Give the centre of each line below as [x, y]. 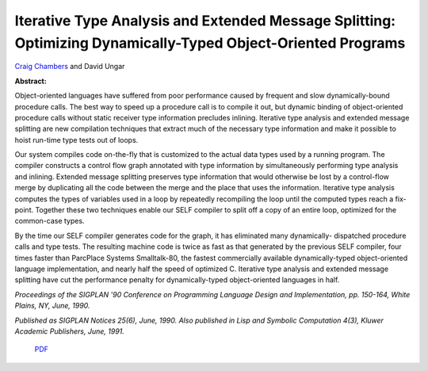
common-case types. [50, 221]
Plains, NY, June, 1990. [52, 306]
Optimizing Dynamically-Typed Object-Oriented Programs [210, 43]
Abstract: [31, 81]
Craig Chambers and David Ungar [70, 67]
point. [24, 210]
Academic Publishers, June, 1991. [69, 331]
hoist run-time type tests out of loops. [76, 140]
